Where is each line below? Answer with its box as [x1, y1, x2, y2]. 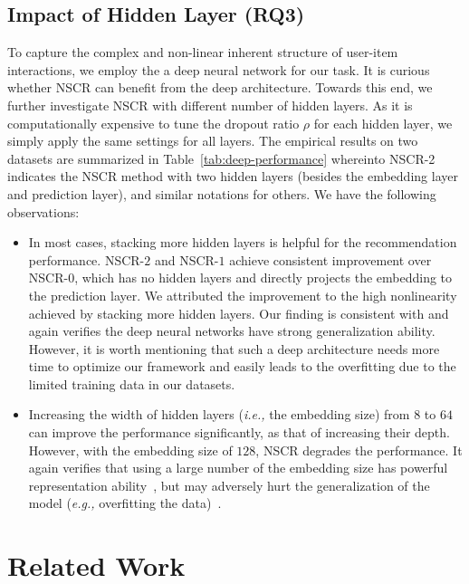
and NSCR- [154, 250, 219, 269]
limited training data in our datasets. [28, 374, 235, 393]
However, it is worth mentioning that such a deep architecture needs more [28, 339, 440, 358]
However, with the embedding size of [28, 440, 233, 459]
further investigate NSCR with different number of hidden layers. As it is [7, 95, 413, 114]
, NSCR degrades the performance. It [255, 440, 463, 459]
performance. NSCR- [28, 250, 145, 269]
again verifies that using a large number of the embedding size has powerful [28, 458, 448, 477]
